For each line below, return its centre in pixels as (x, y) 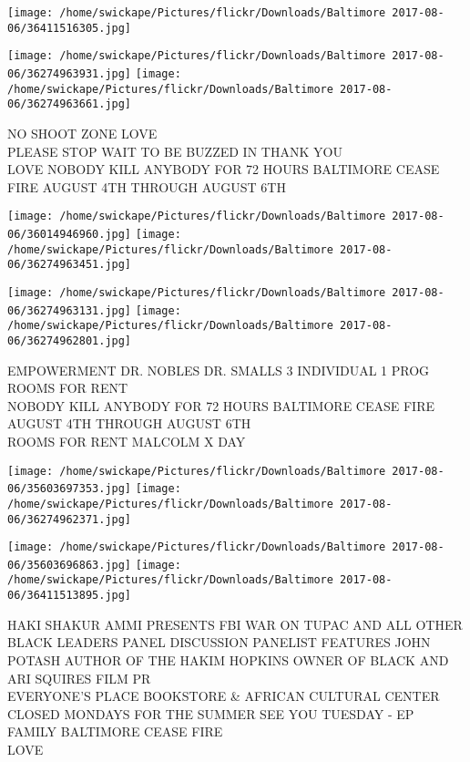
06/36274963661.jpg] (70, 104)
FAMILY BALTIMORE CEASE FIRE (115, 731)
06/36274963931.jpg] (70, 73)
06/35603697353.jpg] (70, 489)
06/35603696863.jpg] (70, 565)
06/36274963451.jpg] (70, 265)
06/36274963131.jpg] (70, 310)
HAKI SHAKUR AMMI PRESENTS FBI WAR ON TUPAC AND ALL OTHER (235, 624)
